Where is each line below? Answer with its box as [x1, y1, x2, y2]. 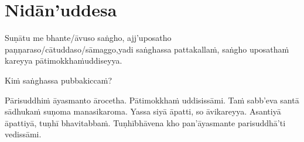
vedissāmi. [5, 128, 42, 140]
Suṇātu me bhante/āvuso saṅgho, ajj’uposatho [5, 32, 172, 44]
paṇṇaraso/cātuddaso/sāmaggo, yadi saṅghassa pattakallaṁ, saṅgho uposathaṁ [5, 43, 289, 55]
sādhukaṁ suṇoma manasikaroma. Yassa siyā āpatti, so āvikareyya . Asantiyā [5, 105, 281, 117]
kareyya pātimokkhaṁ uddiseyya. [5, 54, 122, 67]
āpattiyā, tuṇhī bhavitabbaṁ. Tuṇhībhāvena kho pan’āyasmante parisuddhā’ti [5, 116, 286, 129]
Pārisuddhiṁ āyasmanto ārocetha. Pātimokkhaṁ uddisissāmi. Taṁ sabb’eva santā [5, 93, 299, 106]
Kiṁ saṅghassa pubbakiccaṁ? [5, 74, 112, 86]
